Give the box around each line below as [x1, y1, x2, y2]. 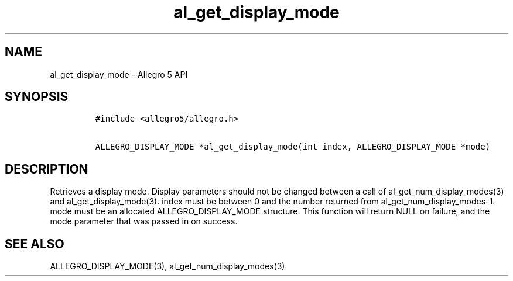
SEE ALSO [5, 236, 64, 251]
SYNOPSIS [5, 89, 69, 105]
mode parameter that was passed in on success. [50, 216, 238, 227]
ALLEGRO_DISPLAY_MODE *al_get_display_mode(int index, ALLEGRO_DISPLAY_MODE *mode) [95, 142, 491, 152]
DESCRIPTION [5, 161, 88, 176]
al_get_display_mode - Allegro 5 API [50, 69, 188, 79]
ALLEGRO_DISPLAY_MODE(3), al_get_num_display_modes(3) [50, 261, 285, 272]
